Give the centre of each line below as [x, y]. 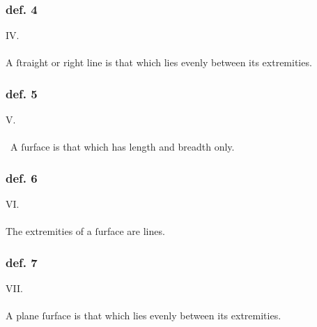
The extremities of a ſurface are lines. [85, 231]
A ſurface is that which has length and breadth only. [122, 147]
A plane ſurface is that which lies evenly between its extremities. [144, 315]
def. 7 [22, 262]
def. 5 [22, 93]
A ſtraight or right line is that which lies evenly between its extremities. [159, 62]
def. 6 [22, 177]
